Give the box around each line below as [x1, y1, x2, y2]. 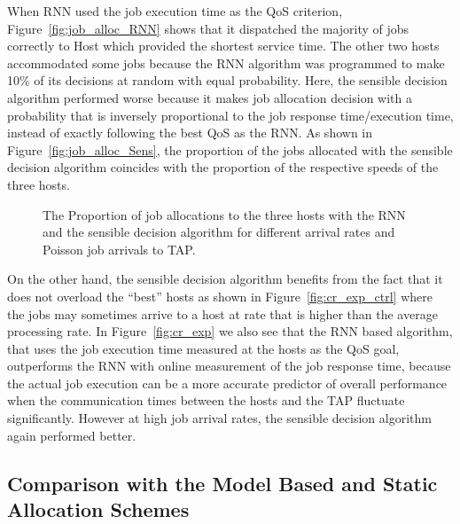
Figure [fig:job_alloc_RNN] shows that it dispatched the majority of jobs [7, 19, 409, 37]
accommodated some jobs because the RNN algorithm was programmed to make [7, 53, 445, 72]
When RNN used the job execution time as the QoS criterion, [7, 2, 343, 20]
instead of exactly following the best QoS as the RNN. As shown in [7, 123, 373, 142]
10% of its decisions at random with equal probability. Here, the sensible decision [7, 71, 448, 90]
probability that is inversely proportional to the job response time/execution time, [7, 106, 454, 124]
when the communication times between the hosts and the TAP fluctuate [7, 391, 405, 410]
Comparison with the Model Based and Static [7, 469, 438, 497]
